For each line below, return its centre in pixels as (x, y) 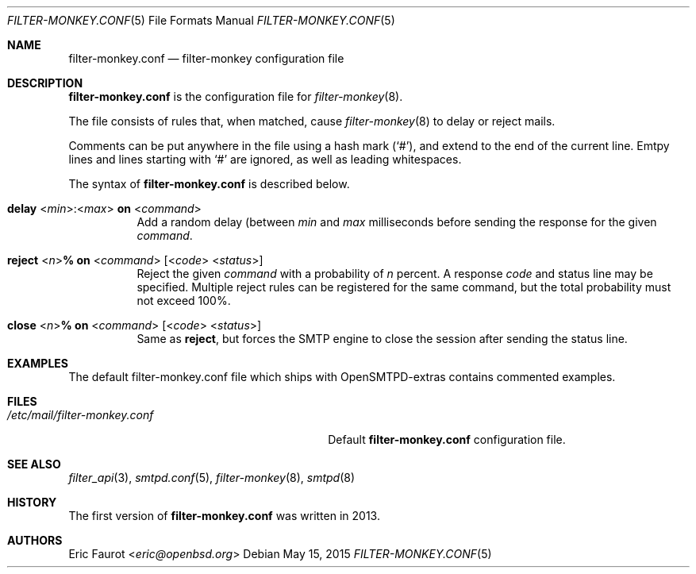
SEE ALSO (34, 464)
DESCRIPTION (45, 83)
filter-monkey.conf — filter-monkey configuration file (206, 58)
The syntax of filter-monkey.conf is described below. (209, 184)
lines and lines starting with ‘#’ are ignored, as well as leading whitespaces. (265, 159)
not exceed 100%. (184, 300)
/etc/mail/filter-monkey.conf (81, 415)
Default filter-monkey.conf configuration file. (447, 439)
